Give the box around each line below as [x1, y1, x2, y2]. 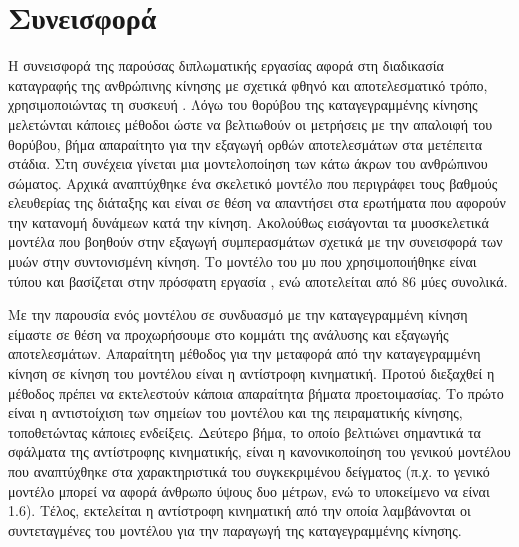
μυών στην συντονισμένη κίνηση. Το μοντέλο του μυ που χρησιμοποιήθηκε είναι [8, 251, 477, 272]
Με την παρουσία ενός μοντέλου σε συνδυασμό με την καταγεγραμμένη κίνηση [8, 304, 468, 325]
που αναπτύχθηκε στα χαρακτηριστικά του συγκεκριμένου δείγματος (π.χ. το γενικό [8, 461, 490, 481]
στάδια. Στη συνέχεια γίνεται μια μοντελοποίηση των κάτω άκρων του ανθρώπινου [8, 153, 488, 174]
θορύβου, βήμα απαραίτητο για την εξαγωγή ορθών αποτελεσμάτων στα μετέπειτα [8, 133, 483, 154]
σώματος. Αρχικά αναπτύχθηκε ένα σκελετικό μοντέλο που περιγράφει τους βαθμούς [8, 172, 498, 193]
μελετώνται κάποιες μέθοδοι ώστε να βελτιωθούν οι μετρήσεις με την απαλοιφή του [8, 113, 493, 134]
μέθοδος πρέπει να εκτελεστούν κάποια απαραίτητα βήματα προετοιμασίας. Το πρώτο [8, 382, 504, 403]
